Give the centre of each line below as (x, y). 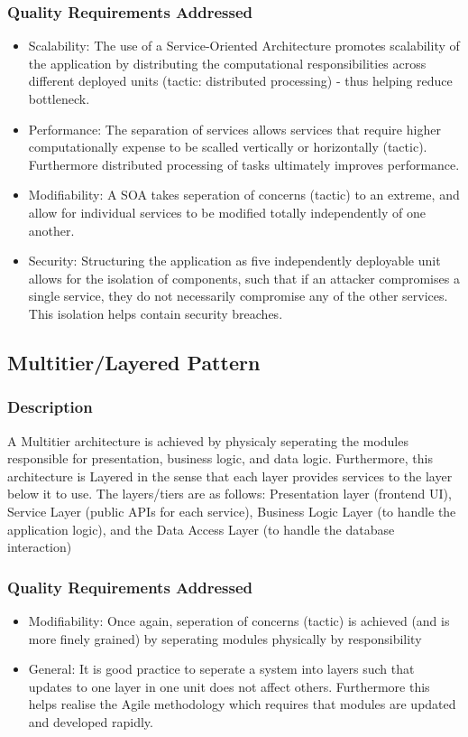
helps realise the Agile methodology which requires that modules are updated (242, 704)
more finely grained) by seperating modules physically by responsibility (225, 638)
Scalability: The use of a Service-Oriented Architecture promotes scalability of (244, 46)
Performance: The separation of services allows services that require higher (234, 129)
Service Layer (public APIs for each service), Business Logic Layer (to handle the (232, 511)
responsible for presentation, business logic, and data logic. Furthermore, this (220, 458)
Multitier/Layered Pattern (134, 362)
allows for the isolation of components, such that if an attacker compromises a (244, 278)
